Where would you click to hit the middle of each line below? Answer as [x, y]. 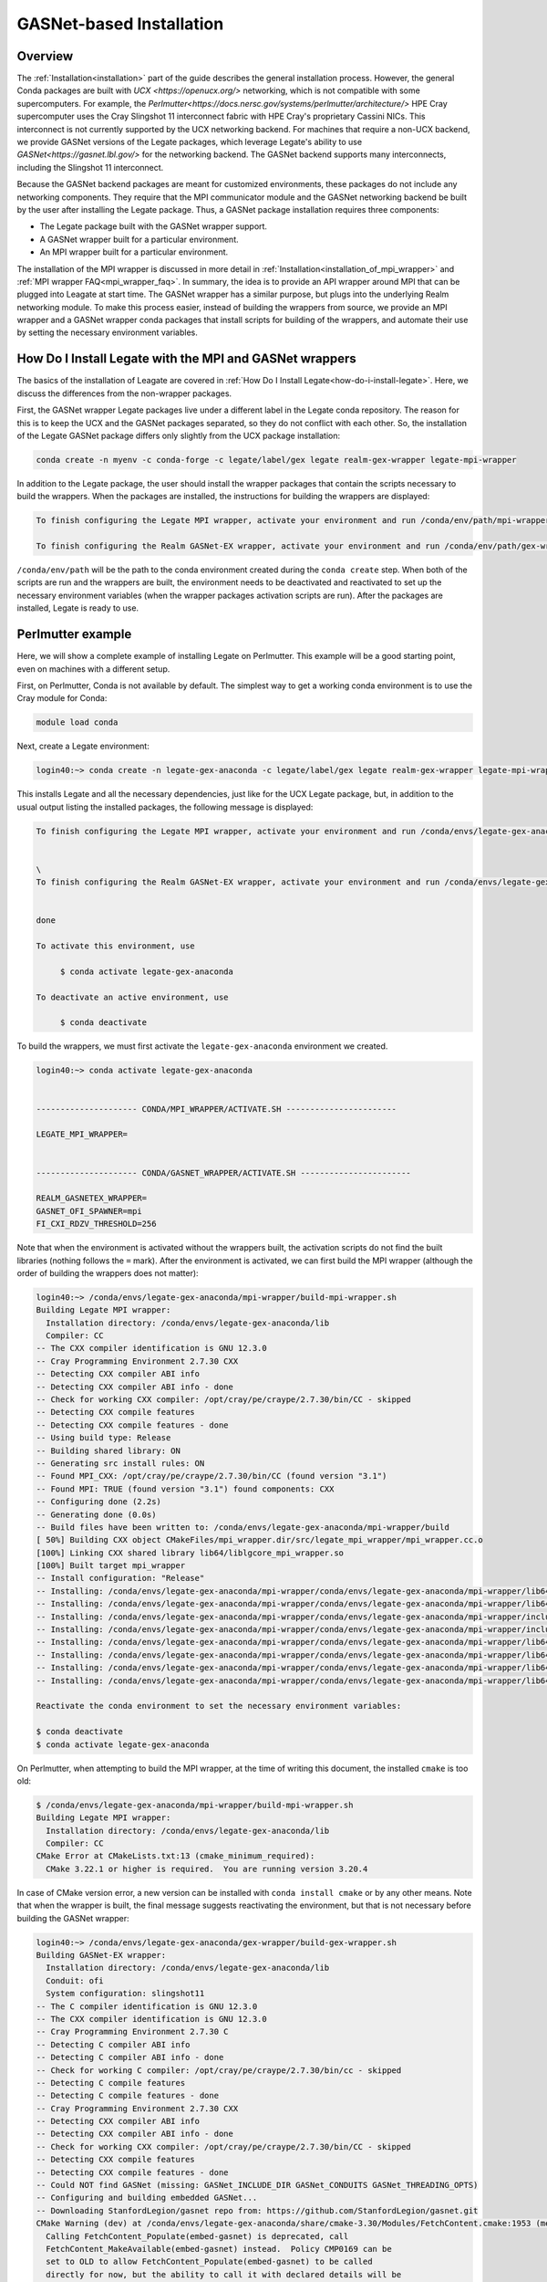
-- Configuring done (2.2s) [98, 1502]
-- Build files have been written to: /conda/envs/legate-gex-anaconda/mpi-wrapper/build [243, 1527]
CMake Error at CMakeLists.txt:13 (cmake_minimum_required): [175, 1856]
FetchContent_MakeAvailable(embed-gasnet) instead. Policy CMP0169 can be [219, 2249]
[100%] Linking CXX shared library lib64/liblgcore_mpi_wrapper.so [190, 1553]
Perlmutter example [74, 634]
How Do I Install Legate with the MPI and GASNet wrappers [187, 359]
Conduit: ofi [75, 1980]
